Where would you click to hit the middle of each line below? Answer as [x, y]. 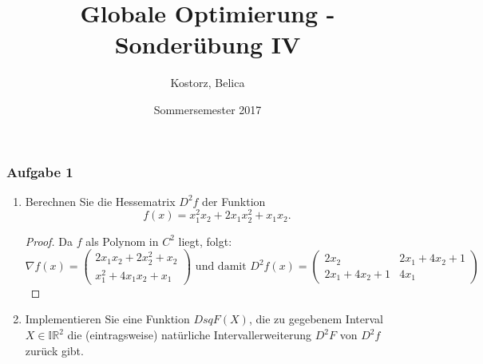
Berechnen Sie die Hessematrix [100, 201]
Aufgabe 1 [40, 171]
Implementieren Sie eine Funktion [107, 319]
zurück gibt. [54, 350]
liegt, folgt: [205, 241]
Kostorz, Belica [208, 83]
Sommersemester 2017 [208, 109]
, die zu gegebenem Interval [316, 319]
